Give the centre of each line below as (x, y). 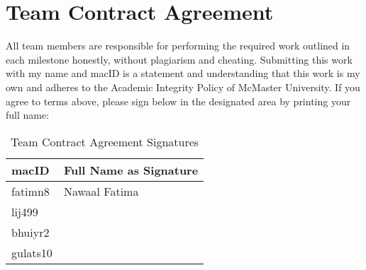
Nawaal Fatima (101, 191)
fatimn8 (30, 191)
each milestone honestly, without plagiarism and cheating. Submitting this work (179, 59)
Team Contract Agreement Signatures (105, 141)
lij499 (25, 211)
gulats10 (32, 252)
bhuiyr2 (30, 232)
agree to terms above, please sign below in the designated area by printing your (178, 101)
